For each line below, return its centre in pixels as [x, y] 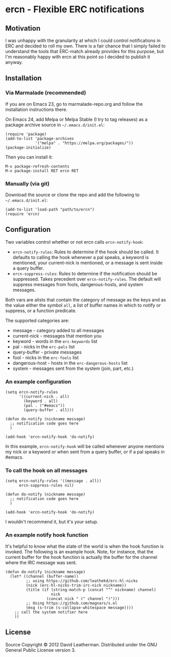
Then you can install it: [29, 157]
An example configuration [38, 382]
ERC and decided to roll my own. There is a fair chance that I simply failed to [86, 46]
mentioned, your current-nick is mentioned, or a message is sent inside [88, 263]
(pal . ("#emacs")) [44, 406]
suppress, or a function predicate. [41, 311]
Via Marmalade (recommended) [46, 93]
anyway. [14, 62]
